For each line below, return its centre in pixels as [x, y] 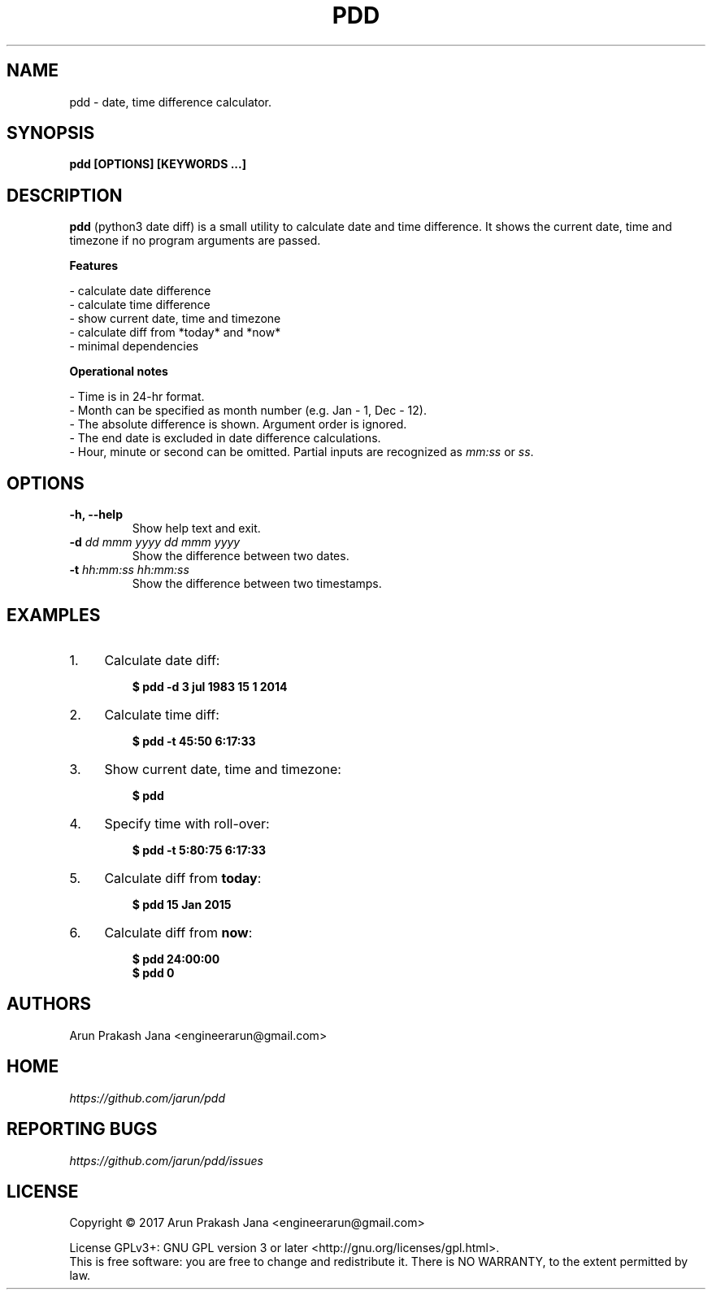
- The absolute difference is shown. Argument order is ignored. [238, 424]
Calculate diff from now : [178, 932]
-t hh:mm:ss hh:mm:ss [129, 570]
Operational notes [119, 372]
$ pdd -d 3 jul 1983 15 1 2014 [210, 686]
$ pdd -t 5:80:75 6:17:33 [199, 850]
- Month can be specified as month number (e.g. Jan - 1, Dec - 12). [248, 411]
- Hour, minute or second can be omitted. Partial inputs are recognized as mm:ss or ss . [302, 452]
